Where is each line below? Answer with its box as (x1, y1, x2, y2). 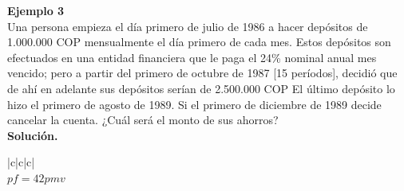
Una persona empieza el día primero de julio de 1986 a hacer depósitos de (7, 18, 368, 34)
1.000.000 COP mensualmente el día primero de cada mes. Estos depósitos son (7, 33, 391, 50)
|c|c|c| (7, 154, 35, 170)
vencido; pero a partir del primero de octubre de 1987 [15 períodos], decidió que (7, 64, 398, 81)
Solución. (7, 127, 58, 143)
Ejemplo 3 (7, 2, 65, 18)
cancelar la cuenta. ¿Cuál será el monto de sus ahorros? (7, 111, 279, 128)
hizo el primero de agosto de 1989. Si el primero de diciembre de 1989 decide (7, 95, 382, 112)
